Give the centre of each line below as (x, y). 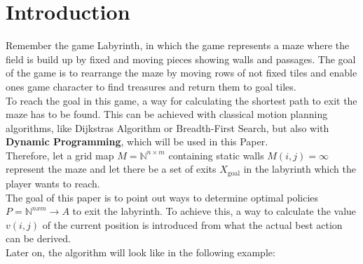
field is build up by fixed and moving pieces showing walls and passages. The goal (181, 59)
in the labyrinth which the (300, 169)
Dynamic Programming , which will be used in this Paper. (137, 141)
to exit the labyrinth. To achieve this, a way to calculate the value (214, 211)
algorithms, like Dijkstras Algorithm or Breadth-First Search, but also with (167, 127)
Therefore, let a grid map (60, 155)
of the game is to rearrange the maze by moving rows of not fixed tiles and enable (181, 73)
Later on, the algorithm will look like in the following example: (141, 252)
